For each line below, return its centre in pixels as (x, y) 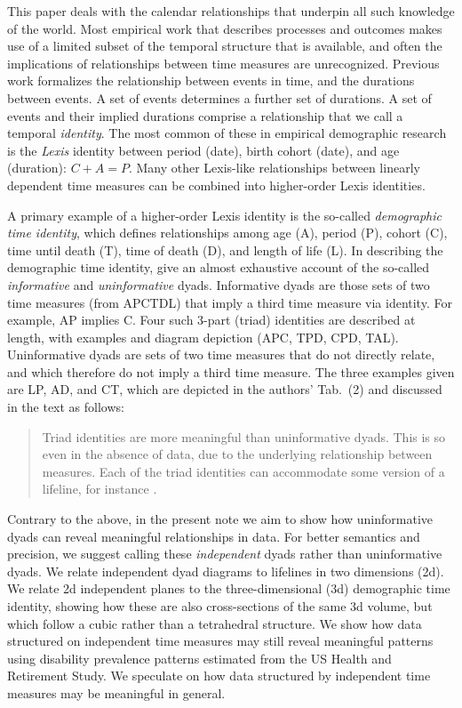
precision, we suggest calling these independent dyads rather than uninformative (225, 554)
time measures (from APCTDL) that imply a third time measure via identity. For (230, 302)
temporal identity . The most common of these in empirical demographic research (227, 133)
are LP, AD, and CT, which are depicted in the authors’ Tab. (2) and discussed (225, 389)
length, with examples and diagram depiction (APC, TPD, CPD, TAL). (203, 337)
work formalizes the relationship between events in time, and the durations (211, 80)
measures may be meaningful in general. (116, 692)
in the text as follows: (66, 407)
